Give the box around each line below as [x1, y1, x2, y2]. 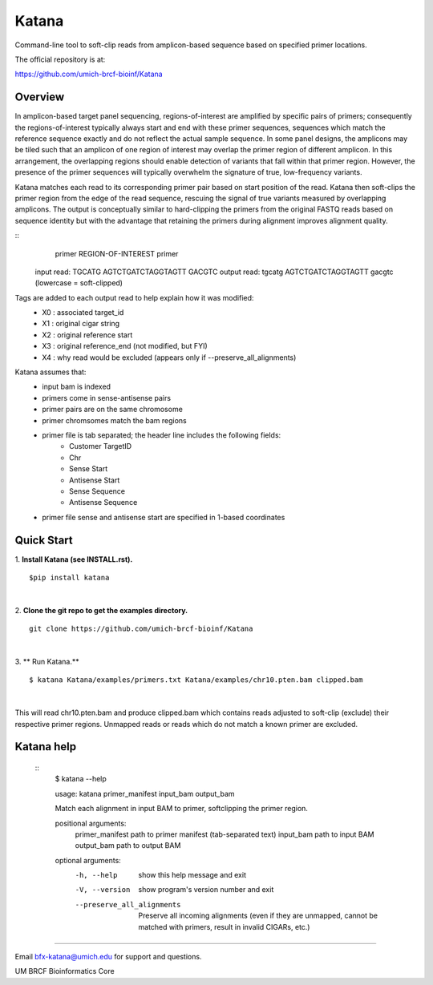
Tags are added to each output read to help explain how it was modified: [14, 293, 254, 302]
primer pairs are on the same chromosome [42, 405, 184, 414]
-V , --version [75, 886, 131, 894]
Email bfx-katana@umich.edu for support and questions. [14, 952, 202, 962]
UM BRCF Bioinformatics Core [14, 967, 115, 976]
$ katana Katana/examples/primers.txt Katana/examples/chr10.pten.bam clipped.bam [29, 676, 363, 684]
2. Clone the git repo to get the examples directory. [14, 605, 188, 615]
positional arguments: [55, 818, 127, 828]
